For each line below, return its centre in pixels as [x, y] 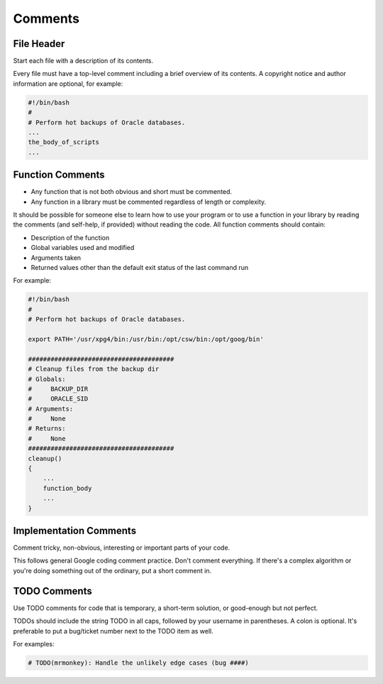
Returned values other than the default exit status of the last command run [140, 268]
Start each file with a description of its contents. [83, 61]
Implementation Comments [75, 531]
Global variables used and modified [83, 248]
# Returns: [47, 429]
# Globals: [47, 379]
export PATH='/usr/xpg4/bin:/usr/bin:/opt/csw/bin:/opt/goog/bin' [146, 339]
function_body [67, 488]
